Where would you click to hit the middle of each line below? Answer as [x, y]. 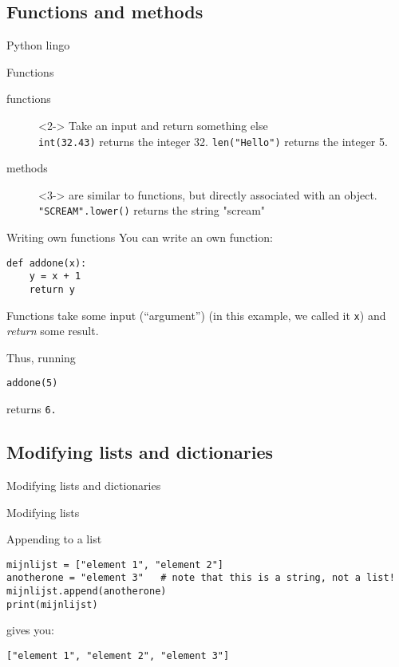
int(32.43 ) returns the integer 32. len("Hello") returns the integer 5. [213, 141]
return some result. [53, 331]
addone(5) [32, 383]
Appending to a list [54, 539]
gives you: [30, 630]
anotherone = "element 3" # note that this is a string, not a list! [201, 578]
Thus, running [41, 357]
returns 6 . [32, 409]
